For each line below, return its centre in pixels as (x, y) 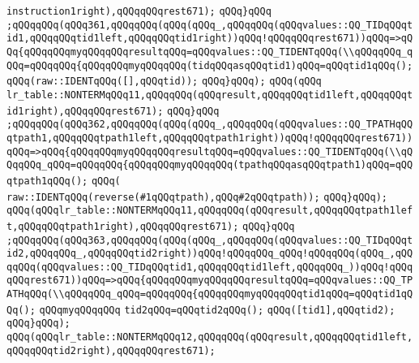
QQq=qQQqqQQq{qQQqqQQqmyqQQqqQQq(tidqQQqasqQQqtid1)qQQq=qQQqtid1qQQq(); (210, 65)
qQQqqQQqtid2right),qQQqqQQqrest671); (111, 350)
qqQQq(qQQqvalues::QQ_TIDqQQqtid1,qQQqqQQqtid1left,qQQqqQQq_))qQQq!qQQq (210, 267)
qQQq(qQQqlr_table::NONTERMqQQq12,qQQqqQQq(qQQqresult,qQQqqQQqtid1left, (210, 337)
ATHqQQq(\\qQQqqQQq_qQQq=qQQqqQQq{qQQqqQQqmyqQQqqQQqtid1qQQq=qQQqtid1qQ (210, 294)
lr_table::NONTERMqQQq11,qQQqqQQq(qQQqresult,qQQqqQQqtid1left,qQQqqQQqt (210, 95)
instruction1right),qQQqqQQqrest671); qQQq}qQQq (139, 11)
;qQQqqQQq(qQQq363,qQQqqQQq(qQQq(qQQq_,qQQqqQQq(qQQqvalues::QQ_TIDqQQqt (210, 240)
